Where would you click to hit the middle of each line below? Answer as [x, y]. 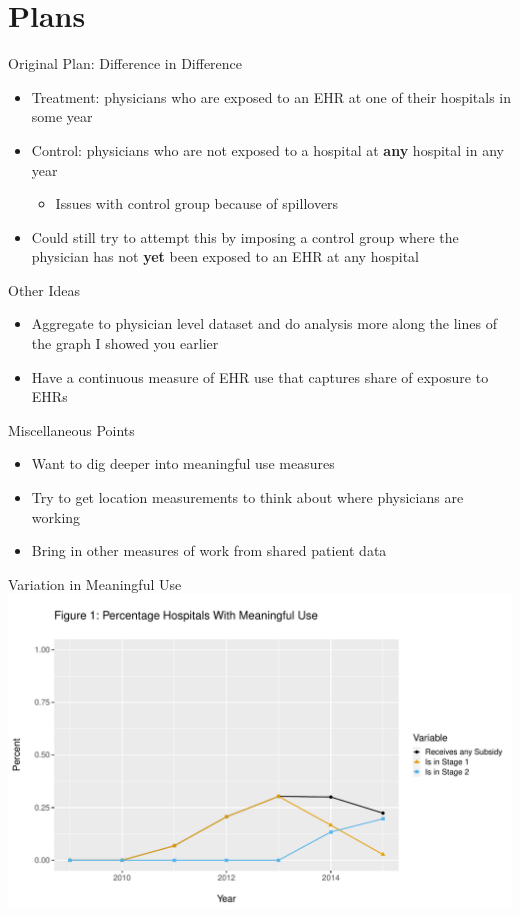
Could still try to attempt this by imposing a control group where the [245, 236]
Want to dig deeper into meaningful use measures [183, 463]
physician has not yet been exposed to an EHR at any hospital [225, 256]
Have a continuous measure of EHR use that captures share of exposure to [260, 376]
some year [62, 116]
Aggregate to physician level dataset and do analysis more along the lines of [264, 323]
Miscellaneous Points [71, 429]
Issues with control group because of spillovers [197, 203]
